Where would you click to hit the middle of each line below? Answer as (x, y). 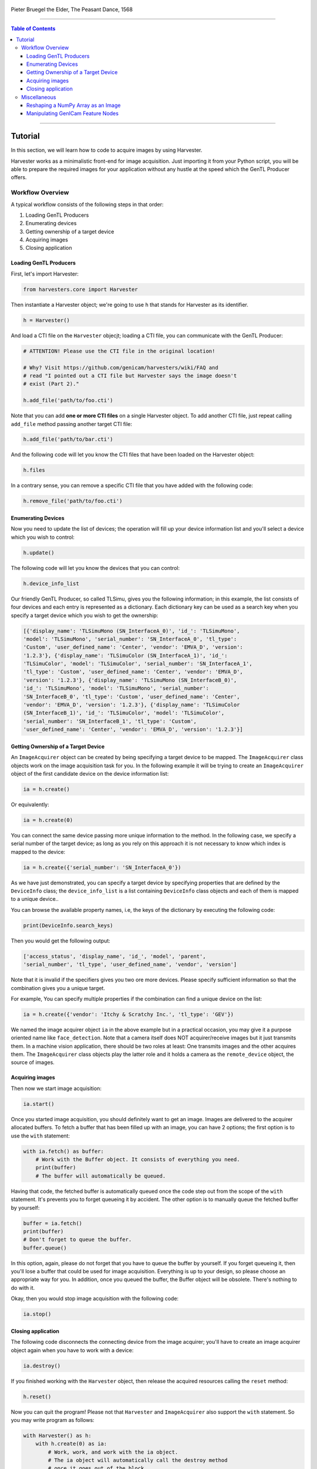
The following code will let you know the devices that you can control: (95, 568)
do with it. (23, 1287)
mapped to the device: (38, 851)
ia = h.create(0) (48, 820)
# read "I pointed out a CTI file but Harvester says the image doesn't (130, 375)
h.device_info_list (51, 583)
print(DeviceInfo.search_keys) (68, 925)
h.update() (39, 553)
